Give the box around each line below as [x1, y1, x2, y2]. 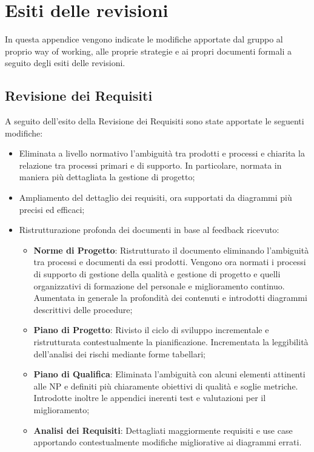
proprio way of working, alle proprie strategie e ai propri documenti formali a [5, 44, 292, 57]
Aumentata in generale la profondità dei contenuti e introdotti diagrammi [33, 291, 307, 304]
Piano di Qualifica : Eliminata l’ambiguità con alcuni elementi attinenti [33, 368, 306, 380]
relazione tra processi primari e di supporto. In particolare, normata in [19, 158, 282, 171]
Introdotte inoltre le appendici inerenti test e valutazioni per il [33, 391, 266, 404]
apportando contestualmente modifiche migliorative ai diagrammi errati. [33, 436, 302, 448]
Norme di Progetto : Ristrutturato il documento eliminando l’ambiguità [33, 243, 309, 256]
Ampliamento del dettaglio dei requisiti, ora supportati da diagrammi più [19, 191, 292, 204]
